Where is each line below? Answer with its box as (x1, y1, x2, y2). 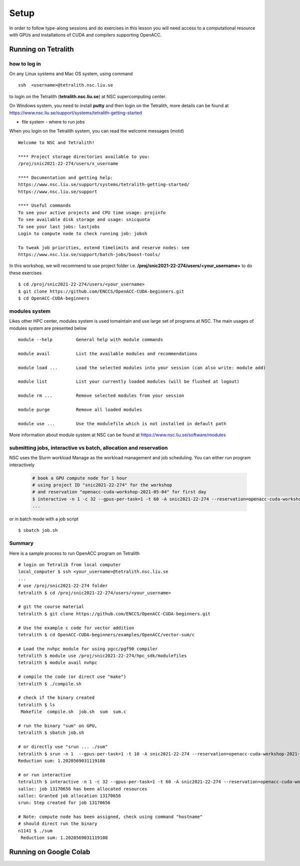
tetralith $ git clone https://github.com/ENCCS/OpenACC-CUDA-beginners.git (18, 611, 211, 616)
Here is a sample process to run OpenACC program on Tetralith (9, 550, 140, 556)
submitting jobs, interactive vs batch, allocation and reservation (9, 444, 168, 451)
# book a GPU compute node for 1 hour (32, 475, 127, 481)
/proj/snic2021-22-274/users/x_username (18, 161, 118, 166)
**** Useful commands (18, 203, 71, 209)
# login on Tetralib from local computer (18, 562, 121, 568)
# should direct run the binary (18, 821, 97, 826)
